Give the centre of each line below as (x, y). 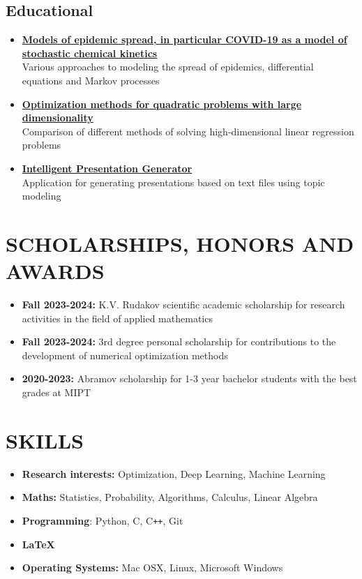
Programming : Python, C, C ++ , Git (103, 520)
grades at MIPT (56, 392)
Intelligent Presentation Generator (107, 168)
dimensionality (58, 118)
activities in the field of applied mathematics (117, 318)
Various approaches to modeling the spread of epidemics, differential (168, 67)
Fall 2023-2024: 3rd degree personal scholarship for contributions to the (179, 341)
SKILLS (45, 440)
